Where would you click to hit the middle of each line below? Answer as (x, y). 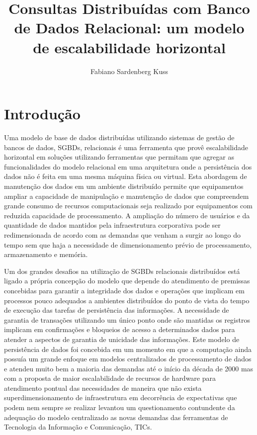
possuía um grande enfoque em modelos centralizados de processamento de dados (128, 359)
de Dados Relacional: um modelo (129, 28)
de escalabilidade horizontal (129, 47)
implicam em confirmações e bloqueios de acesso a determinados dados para (120, 329)
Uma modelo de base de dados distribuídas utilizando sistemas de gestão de (119, 137)
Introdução (42, 114)
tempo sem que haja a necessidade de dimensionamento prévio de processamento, (128, 244)
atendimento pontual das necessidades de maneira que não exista (103, 388)
